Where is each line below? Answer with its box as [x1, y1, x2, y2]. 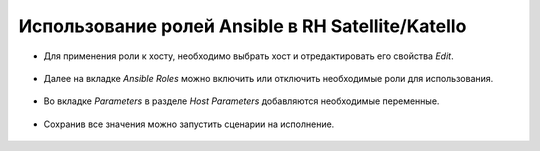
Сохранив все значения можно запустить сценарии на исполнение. [43, 118, 335, 130]
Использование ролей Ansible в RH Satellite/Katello [18, 15, 467, 37]
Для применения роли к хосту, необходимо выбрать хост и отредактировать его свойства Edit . [43, 50, 454, 62]
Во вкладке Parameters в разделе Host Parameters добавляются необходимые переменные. [43, 95, 440, 107]
